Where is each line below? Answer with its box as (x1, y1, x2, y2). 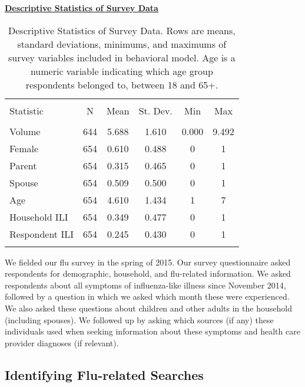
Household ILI (9, 209, 68, 224)
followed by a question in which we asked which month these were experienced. (5, 290, 290, 303)
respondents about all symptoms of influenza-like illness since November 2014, (5, 278, 286, 291)
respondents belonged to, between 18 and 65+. (25, 77, 218, 91)
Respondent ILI (9, 227, 74, 241)
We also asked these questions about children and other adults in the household (5, 301, 292, 314)
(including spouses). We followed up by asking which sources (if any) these (5, 313, 274, 326)
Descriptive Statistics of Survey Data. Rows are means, (8, 23, 236, 37)
